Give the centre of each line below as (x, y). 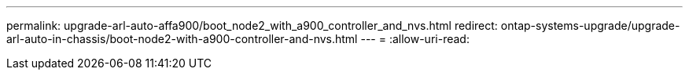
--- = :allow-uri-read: (415, 39)
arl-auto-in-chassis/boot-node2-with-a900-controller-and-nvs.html (182, 39)
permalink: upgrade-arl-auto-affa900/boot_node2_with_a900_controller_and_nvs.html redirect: (252, 25)
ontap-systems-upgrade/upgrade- (590, 25)
